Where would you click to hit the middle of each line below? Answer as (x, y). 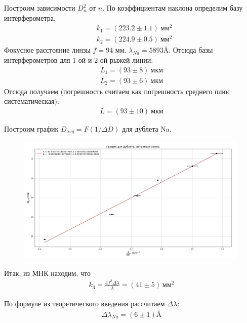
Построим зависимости (40, 8)
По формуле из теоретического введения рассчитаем (85, 304)
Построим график (31, 128)
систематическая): (32, 101)
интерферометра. (30, 17)
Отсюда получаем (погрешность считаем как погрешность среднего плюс (117, 91)
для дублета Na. (147, 128)
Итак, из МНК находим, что (47, 273)
